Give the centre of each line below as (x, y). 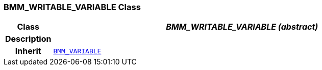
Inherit (28, 51)
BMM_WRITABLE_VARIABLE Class (72, 7)
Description (28, 39)
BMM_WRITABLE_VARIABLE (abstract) (242, 27)
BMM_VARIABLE (77, 51)
